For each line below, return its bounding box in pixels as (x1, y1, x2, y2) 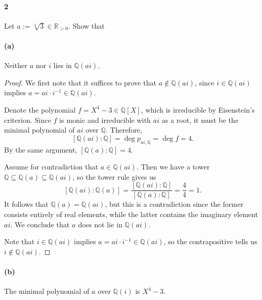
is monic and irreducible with (59, 114, 151, 125)
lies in (53, 60, 72, 71)
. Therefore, (105, 124, 142, 135)
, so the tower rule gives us (72, 171, 156, 182)
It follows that (4, 199, 49, 209)
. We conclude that (10, 219, 70, 229)
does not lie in (78, 219, 123, 229)
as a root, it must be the (161, 114, 239, 125)
